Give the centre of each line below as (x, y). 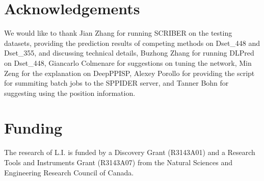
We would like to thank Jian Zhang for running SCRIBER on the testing (118, 33)
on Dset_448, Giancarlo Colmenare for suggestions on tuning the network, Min (128, 62)
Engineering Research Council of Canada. (69, 172)
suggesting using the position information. (70, 93)
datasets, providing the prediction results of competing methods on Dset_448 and (132, 43)
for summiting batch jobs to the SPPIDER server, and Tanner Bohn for (116, 83)
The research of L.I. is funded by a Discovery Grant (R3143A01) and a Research (130, 152)
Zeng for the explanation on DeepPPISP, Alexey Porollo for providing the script (129, 73)
